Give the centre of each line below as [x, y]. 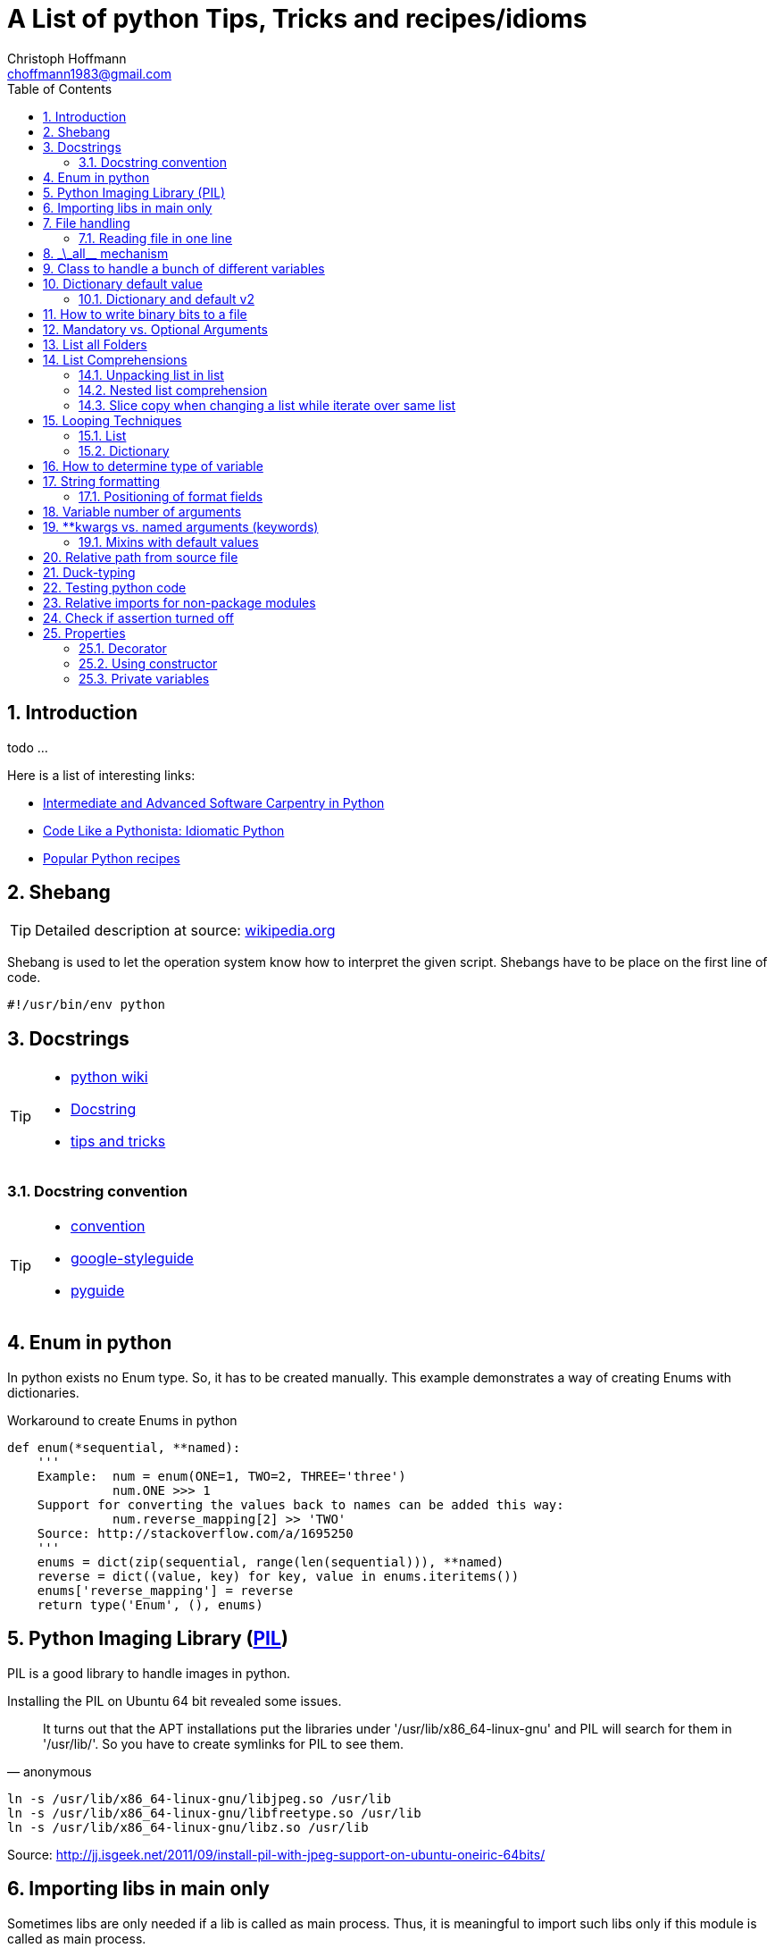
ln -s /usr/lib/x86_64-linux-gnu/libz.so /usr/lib [188, 1827]
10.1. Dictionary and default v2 [167, 298]
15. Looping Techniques [112, 420]
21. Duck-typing [89, 572]
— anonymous [50, 1771]
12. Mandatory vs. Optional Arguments [155, 329]
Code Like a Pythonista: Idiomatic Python [164, 830]
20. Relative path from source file [141, 557]
